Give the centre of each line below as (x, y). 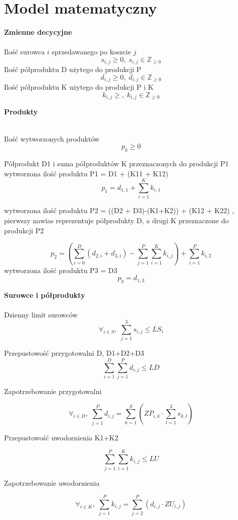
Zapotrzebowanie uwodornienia (52, 482)
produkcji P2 (24, 230)
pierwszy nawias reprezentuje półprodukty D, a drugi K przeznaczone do (116, 220)
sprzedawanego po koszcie (91, 52)
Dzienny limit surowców (41, 315)
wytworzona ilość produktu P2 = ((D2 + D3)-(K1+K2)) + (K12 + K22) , (119, 210)
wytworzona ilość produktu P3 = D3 (61, 270)
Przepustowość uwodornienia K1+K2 (61, 437)
